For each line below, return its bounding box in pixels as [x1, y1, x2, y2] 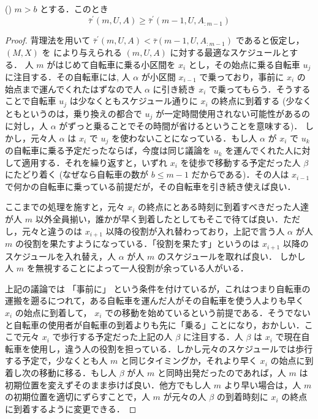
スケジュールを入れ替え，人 [5, 249, 116, 262]
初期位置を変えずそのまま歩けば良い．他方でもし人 [5, 378, 211, 391]
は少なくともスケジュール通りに [69, 94, 198, 107]
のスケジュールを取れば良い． [157, 249, 277, 262]
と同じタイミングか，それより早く [121, 354, 257, 367]
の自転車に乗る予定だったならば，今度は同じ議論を [5, 144, 211, 157]
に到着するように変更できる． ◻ [5, 402, 137, 415]
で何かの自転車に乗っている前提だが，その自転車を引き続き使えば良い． [5, 179, 296, 192]
